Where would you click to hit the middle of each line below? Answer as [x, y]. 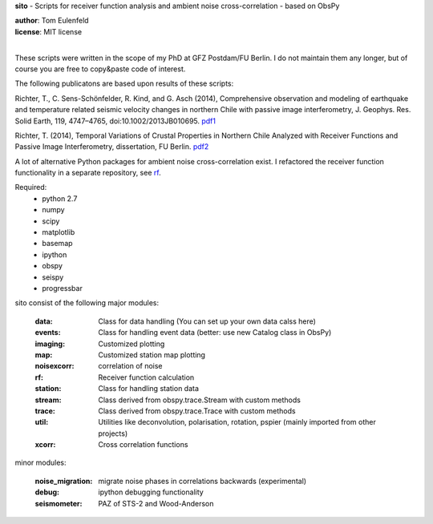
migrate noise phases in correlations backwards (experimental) [202, 481]
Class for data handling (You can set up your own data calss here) [207, 321]
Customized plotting [132, 344]
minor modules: [41, 463]
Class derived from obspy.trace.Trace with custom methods [197, 411]
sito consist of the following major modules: [87, 303]
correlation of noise [131, 366]
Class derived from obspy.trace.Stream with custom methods [199, 400]
